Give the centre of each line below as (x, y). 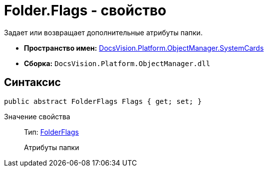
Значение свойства (37, 116)
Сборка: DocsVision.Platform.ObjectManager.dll (117, 63)
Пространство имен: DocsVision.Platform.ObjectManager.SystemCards (144, 48)
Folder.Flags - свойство (85, 10)
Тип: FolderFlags (51, 132)
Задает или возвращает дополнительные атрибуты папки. (103, 32)
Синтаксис (32, 83)
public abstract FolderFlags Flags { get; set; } (103, 101)
